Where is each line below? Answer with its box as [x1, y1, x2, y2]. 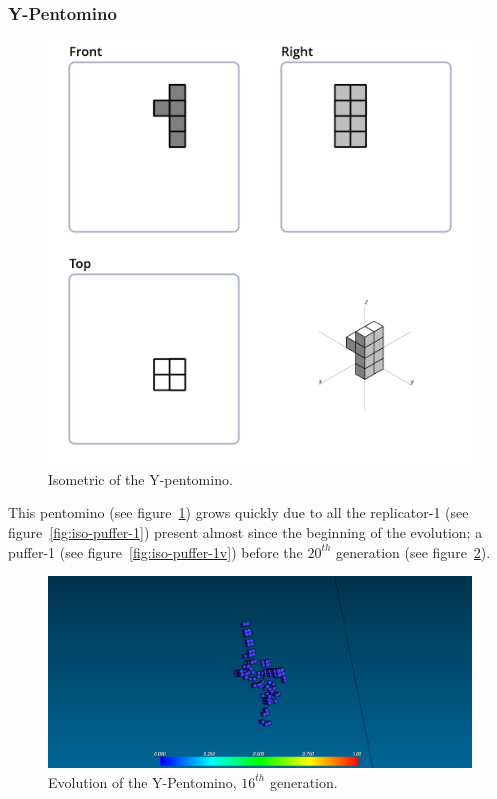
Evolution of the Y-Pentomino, [48, 771, 237, 792]
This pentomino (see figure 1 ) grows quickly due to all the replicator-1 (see [8, 502, 469, 523]
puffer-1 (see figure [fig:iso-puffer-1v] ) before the [8, 541, 303, 562]
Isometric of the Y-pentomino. [48, 468, 233, 489]
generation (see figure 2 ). [336, 541, 491, 562]
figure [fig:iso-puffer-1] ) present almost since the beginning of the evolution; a [8, 522, 483, 542]
